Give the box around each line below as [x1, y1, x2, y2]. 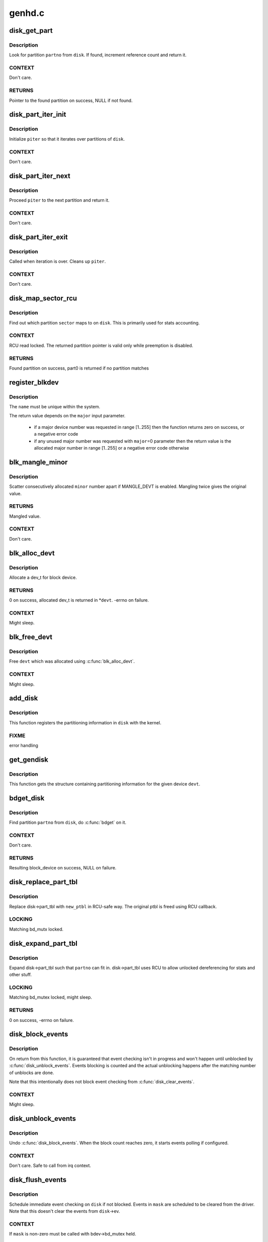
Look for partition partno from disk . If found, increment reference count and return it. [9, 52, 187, 58]
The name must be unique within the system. [9, 404, 100, 410]
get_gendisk [9, 755, 49, 764]
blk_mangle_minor [9, 458, 68, 466]
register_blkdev [9, 378, 59, 387]
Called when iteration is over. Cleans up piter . [9, 258, 106, 264]
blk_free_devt [9, 633, 53, 641]
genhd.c [9, 7, 45, 18]
